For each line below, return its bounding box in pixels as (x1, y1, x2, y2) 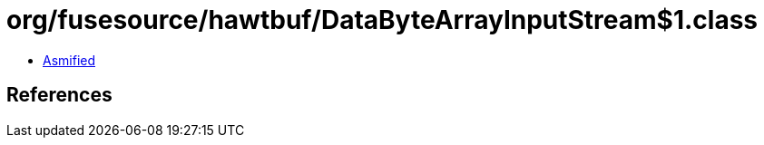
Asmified (43, 52, 96, 68)
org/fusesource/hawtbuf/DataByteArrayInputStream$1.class (6, 5, 759, 35)
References (6, 83, 113, 107)
